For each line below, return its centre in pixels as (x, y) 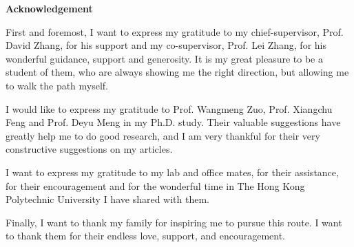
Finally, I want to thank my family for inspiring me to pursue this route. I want (174, 222)
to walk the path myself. (57, 85)
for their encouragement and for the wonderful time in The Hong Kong (155, 185)
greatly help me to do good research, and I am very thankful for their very (163, 135)
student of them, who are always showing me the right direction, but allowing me (177, 72)
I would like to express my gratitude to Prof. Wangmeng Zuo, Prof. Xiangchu (169, 108)
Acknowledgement (49, 8)
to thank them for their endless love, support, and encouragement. (146, 236)
